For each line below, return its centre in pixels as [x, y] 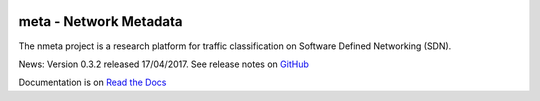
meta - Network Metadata [101, 21]
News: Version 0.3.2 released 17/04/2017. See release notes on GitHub [163, 64]
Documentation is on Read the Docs [92, 82]
